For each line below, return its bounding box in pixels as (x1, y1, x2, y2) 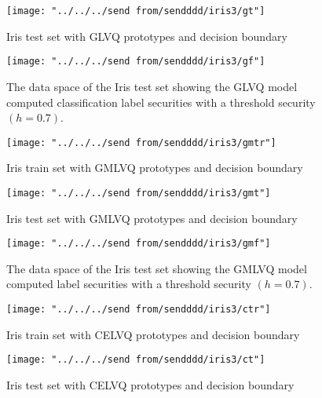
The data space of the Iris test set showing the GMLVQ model (6, 260, 307, 276)
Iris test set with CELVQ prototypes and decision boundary (6, 376, 295, 393)
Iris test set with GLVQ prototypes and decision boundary (6, 27, 287, 44)
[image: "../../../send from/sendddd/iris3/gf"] (6, 56, 265, 68)
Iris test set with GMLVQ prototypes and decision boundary (6, 210, 298, 226)
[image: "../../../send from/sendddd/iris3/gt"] (6, 5, 265, 16)
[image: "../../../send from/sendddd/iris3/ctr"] (6, 304, 271, 316)
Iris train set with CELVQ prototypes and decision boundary (6, 326, 300, 342)
